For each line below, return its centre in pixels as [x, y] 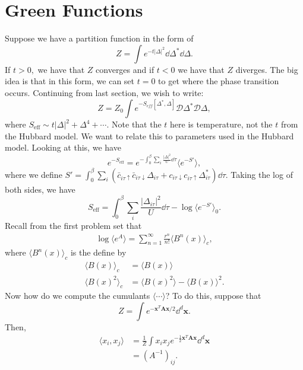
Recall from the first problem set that [73, 225]
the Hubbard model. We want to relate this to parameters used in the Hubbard [149, 135]
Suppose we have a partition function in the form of [99, 38]
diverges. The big [267, 69]
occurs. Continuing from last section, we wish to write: [104, 92]
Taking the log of [262, 174]
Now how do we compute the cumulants [78, 296]
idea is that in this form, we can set [70, 81]
